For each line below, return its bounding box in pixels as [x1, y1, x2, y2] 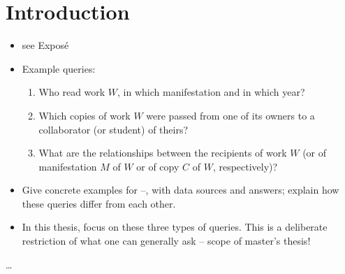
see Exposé [22, 38, 69, 52]
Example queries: [22, 61, 96, 75]
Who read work [38, 85, 105, 99]
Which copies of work [38, 108, 131, 122]
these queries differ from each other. [22, 196, 176, 210]
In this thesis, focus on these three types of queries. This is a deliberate [22, 219, 328, 234]
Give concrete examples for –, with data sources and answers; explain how [22, 182, 339, 197]
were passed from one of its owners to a [146, 108, 315, 122]
